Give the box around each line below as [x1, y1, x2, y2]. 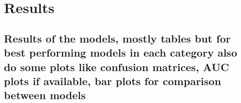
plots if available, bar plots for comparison [4, 73, 222, 88]
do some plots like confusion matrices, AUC [4, 59, 229, 74]
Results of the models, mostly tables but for [4, 30, 231, 45]
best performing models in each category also [4, 45, 237, 60]
